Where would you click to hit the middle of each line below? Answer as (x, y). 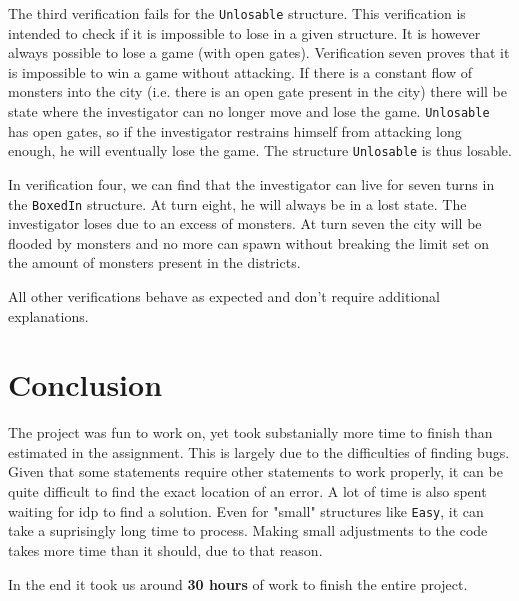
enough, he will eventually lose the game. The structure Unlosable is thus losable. (260, 150)
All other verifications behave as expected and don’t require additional (224, 295)
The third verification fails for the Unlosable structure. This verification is (237, 13)
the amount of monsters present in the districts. (154, 262)
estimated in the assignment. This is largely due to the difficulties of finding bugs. (259, 451)
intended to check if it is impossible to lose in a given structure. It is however (244, 32)
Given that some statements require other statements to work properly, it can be (255, 471)
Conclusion (85, 384)
